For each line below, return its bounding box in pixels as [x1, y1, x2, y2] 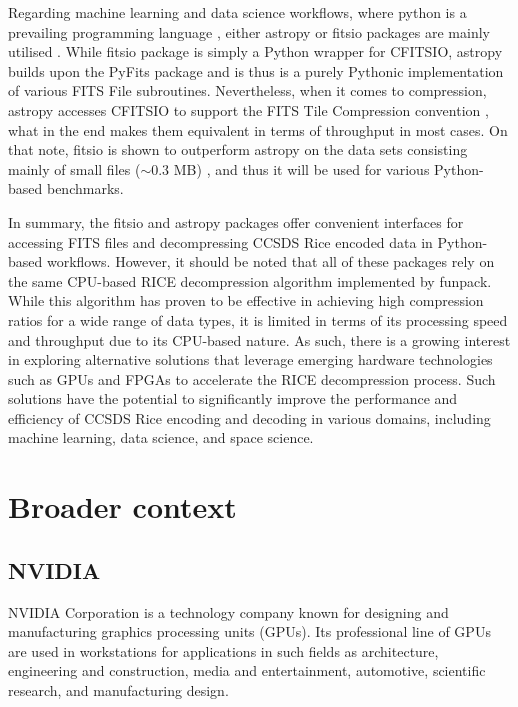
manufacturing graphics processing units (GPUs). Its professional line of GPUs [8, 621, 491, 642]
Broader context [8, 486, 237, 527]
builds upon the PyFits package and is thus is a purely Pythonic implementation [8, 60, 504, 81]
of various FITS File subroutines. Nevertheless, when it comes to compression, [8, 80, 487, 101]
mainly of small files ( [8, 158, 141, 179]
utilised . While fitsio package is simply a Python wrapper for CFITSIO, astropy [8, 41, 503, 62]
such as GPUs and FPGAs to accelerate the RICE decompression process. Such [8, 368, 496, 389]
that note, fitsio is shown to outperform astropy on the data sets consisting [8, 139, 468, 160]
